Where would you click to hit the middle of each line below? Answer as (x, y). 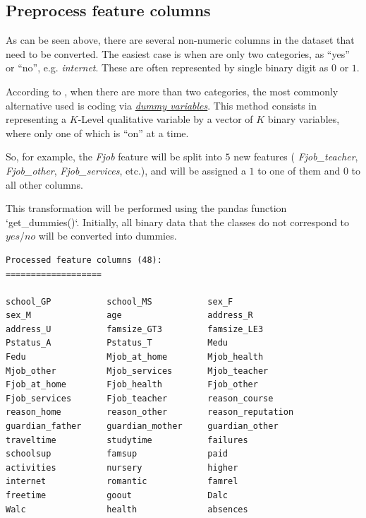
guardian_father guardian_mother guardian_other (142, 426)
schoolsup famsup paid (117, 454)
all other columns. (44, 184)
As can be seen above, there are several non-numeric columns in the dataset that (180, 40)
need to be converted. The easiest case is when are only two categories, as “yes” (178, 53)
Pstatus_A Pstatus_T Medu (117, 343)
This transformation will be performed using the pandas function (146, 208)
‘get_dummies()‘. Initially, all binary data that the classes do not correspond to (178, 222)
